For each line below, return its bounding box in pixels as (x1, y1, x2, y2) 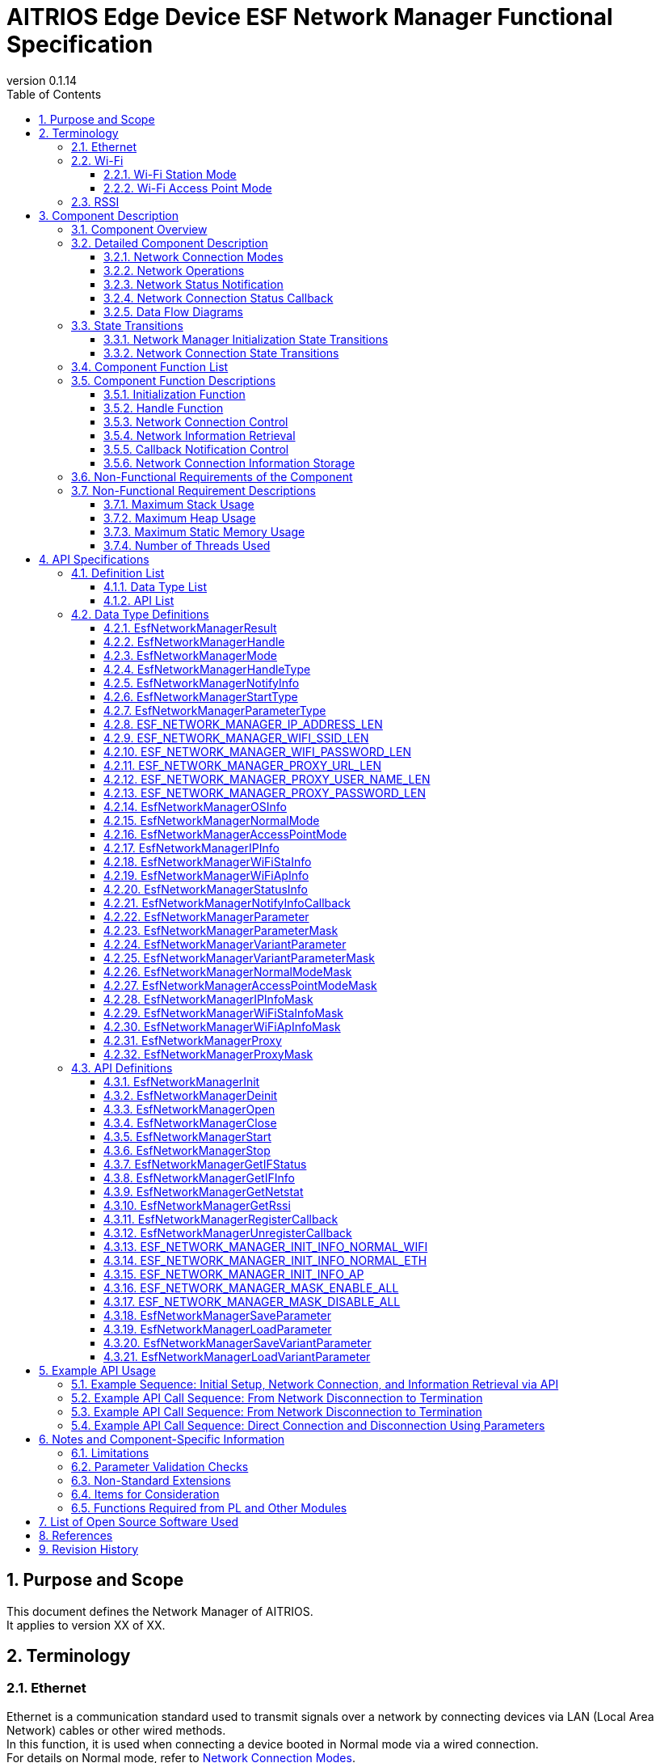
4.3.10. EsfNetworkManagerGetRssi (103, 1198, 291, 1212)
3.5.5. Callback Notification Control (103, 442, 289, 456)
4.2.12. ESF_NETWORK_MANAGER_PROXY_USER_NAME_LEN (103, 772, 431, 786)
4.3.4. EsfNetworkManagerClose (103, 1115, 277, 1130)
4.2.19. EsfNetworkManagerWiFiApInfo (103, 868, 309, 882)
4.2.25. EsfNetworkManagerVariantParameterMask (103, 950, 375, 965)
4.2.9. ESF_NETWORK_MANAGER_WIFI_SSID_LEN (103, 730, 369, 745)
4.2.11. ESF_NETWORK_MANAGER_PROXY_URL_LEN (103, 758, 382, 772)
